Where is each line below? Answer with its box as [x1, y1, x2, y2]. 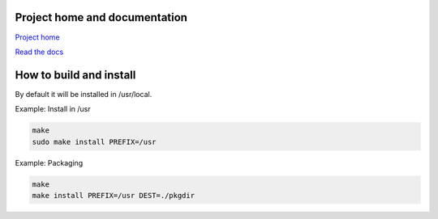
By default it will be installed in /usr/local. [15, 89, 152, 99]
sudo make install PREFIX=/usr [32, 137, 157, 146]
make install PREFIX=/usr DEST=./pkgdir [32, 191, 195, 200]
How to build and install [15, 68, 136, 82]
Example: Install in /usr [15, 104, 91, 114]
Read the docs [15, 47, 64, 57]
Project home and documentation [15, 11, 188, 24]
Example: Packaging [15, 158, 84, 167]
